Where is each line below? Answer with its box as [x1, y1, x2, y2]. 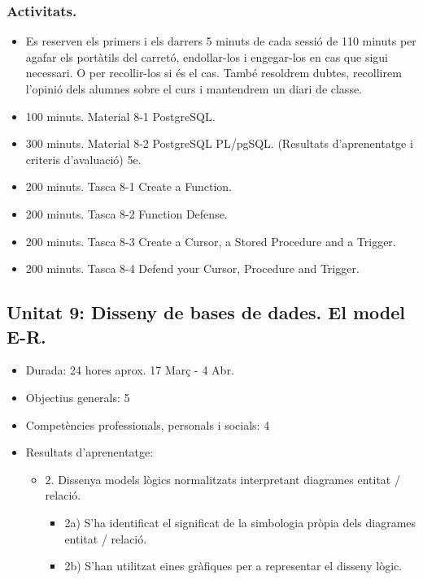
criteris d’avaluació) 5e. [25, 150, 142, 167]
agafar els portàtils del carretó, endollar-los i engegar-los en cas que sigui [25, 48, 388, 65]
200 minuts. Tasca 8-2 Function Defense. [25, 205, 228, 222]
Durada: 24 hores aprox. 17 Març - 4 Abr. [25, 361, 234, 379]
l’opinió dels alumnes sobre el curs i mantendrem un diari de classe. [25, 80, 363, 97]
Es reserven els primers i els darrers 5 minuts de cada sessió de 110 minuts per [25, 32, 416, 50]
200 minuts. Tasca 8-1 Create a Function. [25, 178, 232, 195]
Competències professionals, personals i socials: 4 [25, 416, 270, 433]
